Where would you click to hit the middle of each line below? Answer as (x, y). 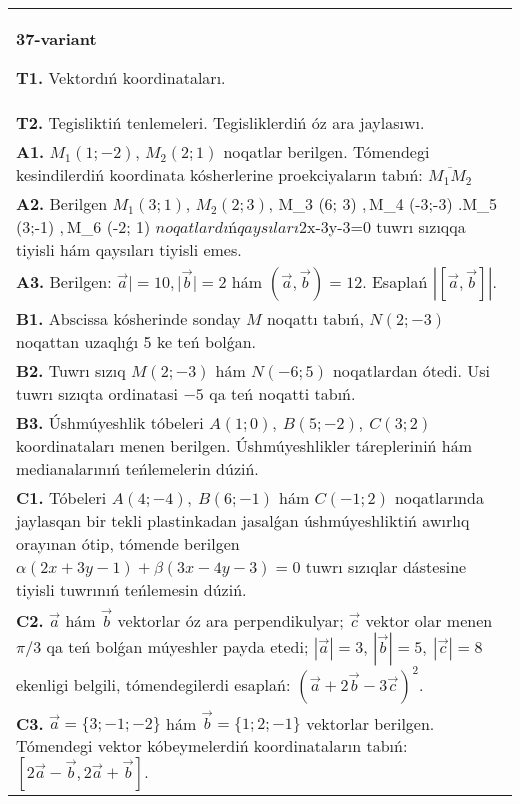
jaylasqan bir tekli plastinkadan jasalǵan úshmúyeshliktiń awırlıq (243, 520)
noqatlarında (439, 497)
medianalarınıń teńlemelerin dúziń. (137, 468)
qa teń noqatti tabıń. (282, 393)
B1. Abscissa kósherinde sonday (128, 318)
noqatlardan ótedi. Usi (411, 370)
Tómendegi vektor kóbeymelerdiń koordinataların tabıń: (212, 746)
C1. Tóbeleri (61, 497)
